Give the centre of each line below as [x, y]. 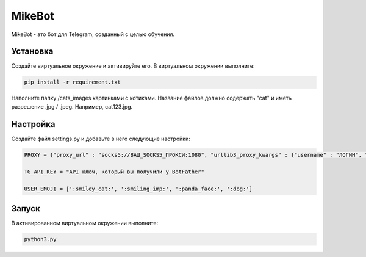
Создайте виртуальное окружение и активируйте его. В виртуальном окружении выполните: [133, 66]
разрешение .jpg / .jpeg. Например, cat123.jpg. [72, 106]
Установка [32, 52]
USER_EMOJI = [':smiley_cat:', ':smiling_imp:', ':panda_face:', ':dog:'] [138, 189]
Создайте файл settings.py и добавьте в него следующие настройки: [101, 139]
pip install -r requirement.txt [73, 82]
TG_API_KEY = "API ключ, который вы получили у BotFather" [114, 172]
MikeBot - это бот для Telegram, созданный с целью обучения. [93, 34]
